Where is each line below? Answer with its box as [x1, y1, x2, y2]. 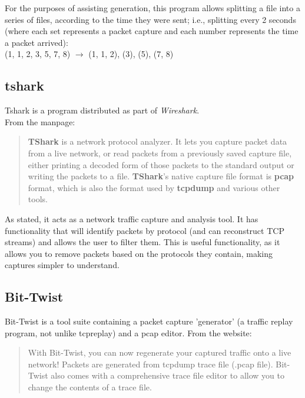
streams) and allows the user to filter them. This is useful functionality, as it [5, 236, 280, 248]
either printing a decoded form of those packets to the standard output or [28, 158, 294, 170]
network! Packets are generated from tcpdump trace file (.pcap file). [28, 357, 273, 370]
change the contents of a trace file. [28, 381, 152, 393]
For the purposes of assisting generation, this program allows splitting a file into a [5, 2, 300, 14]
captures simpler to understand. [5, 259, 120, 271]
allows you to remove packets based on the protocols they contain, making [5, 247, 273, 259]
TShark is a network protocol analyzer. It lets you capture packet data [28, 135, 287, 148]
